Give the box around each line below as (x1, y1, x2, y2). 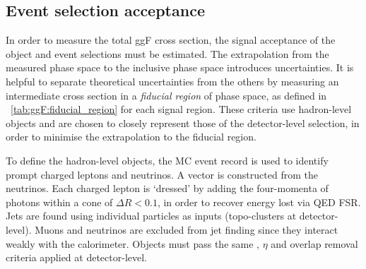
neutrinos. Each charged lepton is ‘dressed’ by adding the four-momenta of (6, 181, 329, 196)
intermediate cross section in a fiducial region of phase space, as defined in (6, 88, 327, 102)
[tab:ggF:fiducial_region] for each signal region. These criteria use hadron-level (11, 102, 352, 116)
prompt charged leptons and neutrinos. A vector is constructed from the (6, 167, 318, 181)
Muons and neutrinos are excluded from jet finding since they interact (35, 222, 338, 237)
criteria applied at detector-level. (6, 250, 148, 265)
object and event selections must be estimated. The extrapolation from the (6, 46, 329, 61)
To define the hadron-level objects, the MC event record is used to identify (6, 153, 329, 167)
